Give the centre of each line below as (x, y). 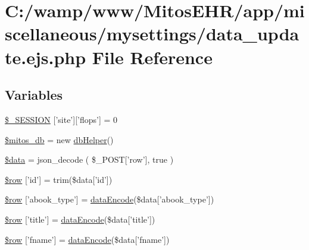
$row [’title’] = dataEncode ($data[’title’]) (80, 219)
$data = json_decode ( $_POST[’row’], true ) (89, 159)
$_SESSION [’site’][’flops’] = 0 (61, 119)
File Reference (152, 57)
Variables (34, 95)
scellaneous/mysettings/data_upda (152, 34)
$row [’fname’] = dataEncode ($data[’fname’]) (87, 239)
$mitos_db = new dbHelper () (59, 139)
